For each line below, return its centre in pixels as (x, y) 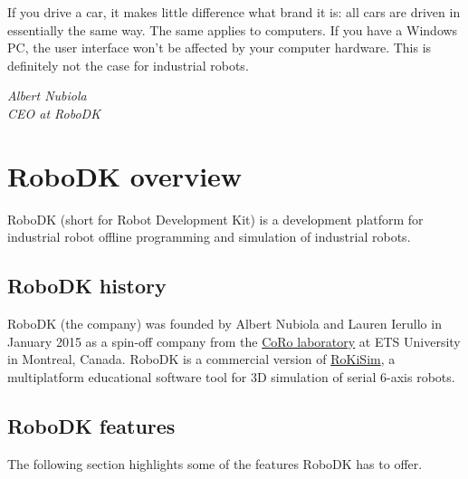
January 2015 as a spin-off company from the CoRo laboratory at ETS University (234, 341)
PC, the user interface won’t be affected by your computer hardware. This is (220, 48)
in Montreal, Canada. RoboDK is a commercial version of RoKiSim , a (201, 359)
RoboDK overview (125, 175)
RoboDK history (87, 286)
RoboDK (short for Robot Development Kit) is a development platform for (215, 219)
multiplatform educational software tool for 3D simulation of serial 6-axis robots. (231, 376)
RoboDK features (91, 425)
